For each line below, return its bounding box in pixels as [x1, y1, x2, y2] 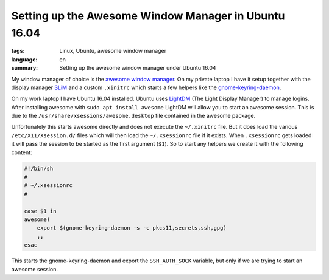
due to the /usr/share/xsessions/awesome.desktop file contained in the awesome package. [11, 112, 256, 120]
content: [11, 149, 33, 156]
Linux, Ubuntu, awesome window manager [59, 47, 167, 55]
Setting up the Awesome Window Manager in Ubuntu [11, 9, 285, 22]
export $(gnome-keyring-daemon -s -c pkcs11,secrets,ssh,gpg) [37, 225, 227, 231]
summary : [11, 64, 38, 72]
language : [11, 55, 38, 63]
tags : [11, 47, 25, 55]
